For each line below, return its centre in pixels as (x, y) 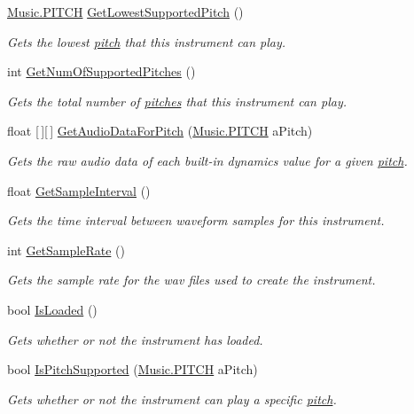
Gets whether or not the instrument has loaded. (135, 339)
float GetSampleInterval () (79, 190)
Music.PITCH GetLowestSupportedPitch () (125, 12)
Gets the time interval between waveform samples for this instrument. (196, 220)
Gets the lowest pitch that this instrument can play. (147, 41)
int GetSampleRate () (66, 250)
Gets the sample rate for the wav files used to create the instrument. (191, 280)
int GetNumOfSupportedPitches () (102, 71)
